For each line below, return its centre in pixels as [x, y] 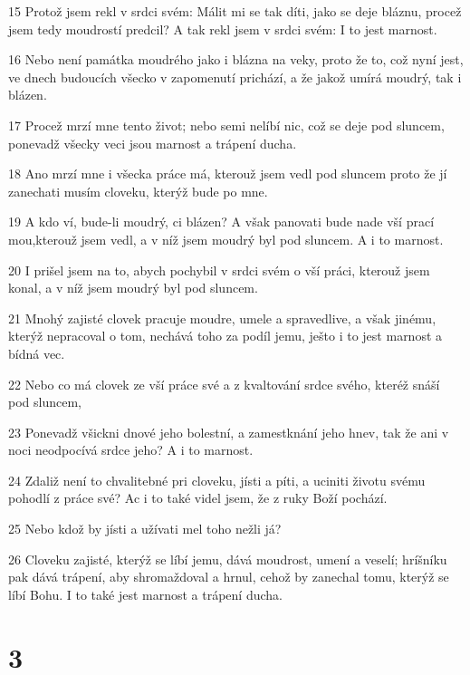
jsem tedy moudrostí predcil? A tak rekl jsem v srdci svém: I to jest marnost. [223, 29]
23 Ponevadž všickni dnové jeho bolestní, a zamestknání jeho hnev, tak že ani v [229, 432]
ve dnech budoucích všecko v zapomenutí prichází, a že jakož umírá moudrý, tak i [235, 77]
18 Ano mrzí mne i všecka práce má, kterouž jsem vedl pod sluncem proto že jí [228, 174]
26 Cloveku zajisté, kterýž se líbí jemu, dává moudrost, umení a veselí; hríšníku [228, 559]
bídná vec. [37, 353]
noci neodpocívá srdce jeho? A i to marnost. [131, 450]
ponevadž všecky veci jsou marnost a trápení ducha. [153, 143]
